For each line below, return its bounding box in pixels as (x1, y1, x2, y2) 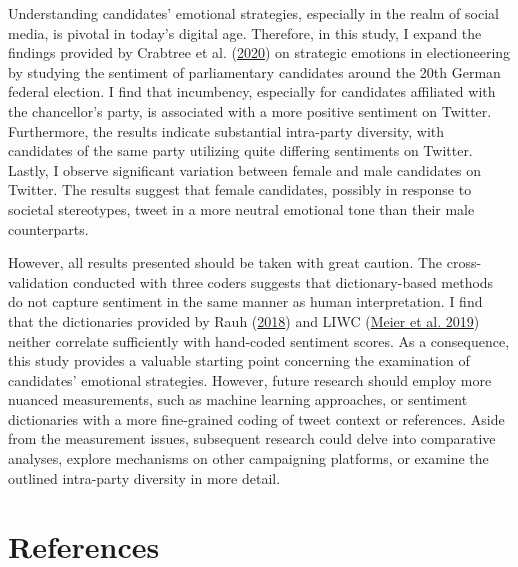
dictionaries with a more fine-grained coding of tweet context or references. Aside (8, 408, 505, 429)
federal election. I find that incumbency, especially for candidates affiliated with (8, 81, 496, 102)
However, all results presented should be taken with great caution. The (8, 252, 443, 273)
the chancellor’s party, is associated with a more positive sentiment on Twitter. (8, 100, 492, 121)
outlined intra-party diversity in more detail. (8, 467, 281, 488)
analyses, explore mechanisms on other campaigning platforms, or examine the (8, 448, 489, 469)
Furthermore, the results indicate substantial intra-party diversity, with (8, 120, 445, 141)
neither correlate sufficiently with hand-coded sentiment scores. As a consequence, (8, 330, 510, 351)
